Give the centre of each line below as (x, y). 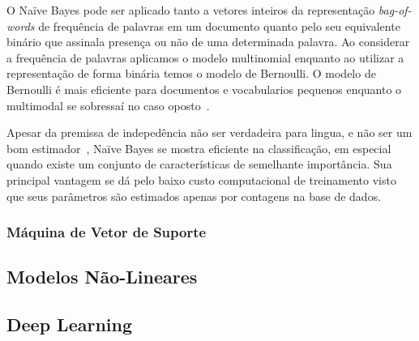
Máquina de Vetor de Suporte (107, 232)
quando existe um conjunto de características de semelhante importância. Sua (199, 164)
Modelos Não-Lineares (102, 277)
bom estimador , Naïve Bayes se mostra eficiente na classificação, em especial (199, 148)
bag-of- (395, 10)
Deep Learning (70, 324)
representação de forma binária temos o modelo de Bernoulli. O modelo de (191, 73)
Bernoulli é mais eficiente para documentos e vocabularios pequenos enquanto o (204, 89)
